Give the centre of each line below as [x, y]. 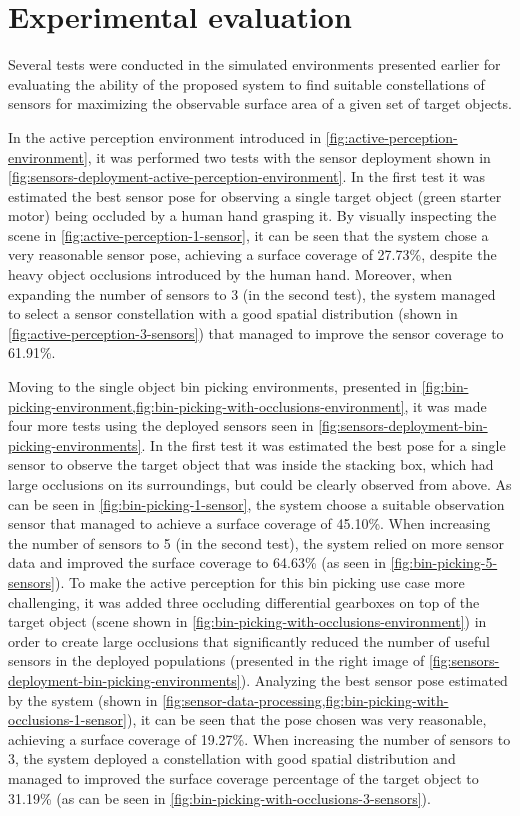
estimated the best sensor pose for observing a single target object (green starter [255, 195]
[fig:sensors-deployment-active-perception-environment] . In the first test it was [246, 176]
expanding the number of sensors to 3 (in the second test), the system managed [252, 293]
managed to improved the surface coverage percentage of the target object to [243, 777]
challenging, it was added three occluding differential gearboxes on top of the [244, 601]
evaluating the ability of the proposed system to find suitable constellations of [246, 83]
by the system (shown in [83, 699]
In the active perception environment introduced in [165, 136]
